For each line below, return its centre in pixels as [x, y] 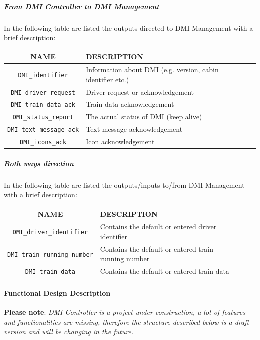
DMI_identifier [43, 75]
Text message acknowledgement [134, 129]
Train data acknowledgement [130, 104]
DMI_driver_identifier [50, 233]
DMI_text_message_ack [43, 130]
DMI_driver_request [43, 93]
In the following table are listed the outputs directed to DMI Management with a [129, 28]
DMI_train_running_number [50, 255]
